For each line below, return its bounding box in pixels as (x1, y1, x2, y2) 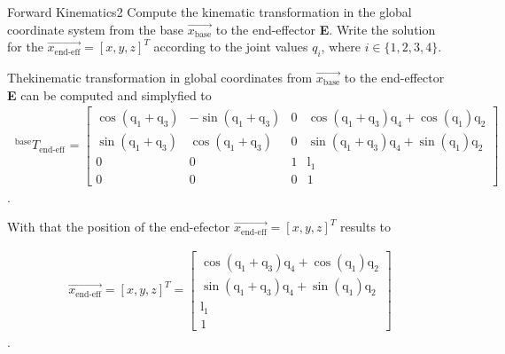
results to (340, 217, 392, 236)
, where (321, 37, 361, 56)
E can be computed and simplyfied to (7, 85, 212, 104)
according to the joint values (153, 37, 308, 56)
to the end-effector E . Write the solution (215, 20, 436, 38)
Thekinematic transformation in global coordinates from (7, 67, 313, 86)
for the (7, 37, 43, 56)
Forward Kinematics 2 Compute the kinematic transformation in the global (7, 3, 412, 20)
